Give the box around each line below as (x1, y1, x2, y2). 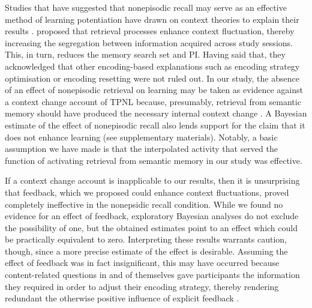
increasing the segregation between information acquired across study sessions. (5, 36, 293, 49)
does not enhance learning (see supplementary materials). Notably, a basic (5, 130, 278, 143)
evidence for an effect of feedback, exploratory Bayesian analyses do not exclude (5, 210, 299, 222)
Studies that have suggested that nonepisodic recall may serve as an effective (5, 1, 287, 13)
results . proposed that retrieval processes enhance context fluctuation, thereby (5, 25, 295, 37)
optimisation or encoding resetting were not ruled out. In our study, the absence (5, 71, 299, 84)
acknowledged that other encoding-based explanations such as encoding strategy (5, 59, 300, 72)
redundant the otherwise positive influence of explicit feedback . (5, 292, 239, 304)
